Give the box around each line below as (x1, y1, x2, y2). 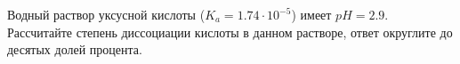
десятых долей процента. (7, 40, 142, 59)
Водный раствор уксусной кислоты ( (7, 5, 206, 23)
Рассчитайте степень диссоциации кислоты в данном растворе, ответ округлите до (7, 22, 453, 41)
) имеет (291, 5, 332, 23)
